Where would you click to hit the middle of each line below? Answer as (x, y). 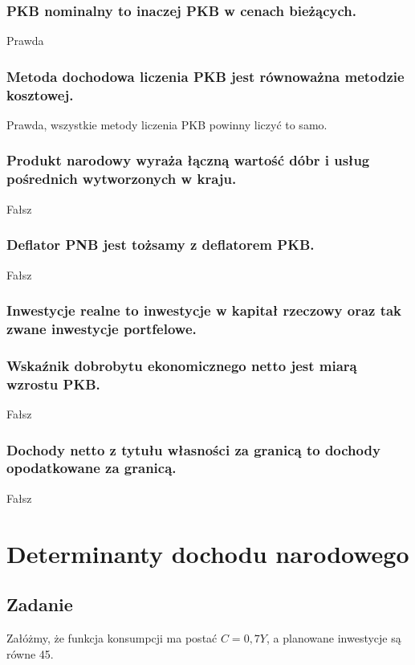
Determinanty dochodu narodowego (208, 553)
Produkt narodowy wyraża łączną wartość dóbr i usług (188, 160)
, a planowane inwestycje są (334, 637)
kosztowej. (40, 94)
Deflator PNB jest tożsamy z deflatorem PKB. (161, 245)
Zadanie (40, 604)
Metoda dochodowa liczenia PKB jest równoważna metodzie (205, 76)
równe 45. (30, 653)
